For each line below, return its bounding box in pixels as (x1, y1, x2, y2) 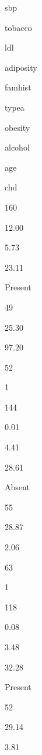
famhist (5, 81, 32, 93)
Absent (5, 481, 30, 493)
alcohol (5, 141, 30, 153)
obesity (5, 121, 30, 133)
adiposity (5, 61, 37, 73)
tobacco (5, 21, 32, 33)
